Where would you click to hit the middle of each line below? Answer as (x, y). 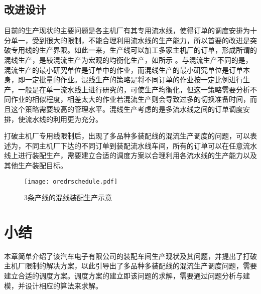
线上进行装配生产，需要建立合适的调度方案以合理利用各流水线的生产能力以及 (130, 155)
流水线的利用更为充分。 (63, 119)
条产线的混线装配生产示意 (70, 197)
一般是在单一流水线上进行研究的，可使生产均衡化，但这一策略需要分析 (134, 89)
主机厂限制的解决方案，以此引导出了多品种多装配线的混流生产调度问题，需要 (130, 266)
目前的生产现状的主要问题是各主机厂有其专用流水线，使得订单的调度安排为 (127, 30)
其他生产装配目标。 (36, 165)
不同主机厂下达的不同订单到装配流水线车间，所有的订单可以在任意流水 (141, 145)
